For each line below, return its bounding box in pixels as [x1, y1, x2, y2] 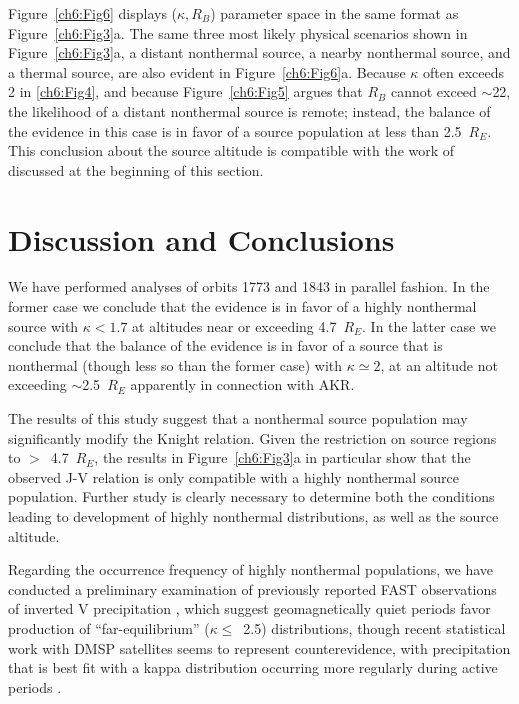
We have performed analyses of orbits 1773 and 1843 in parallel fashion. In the [8, 276, 490, 297]
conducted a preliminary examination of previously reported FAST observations [8, 578, 497, 599]
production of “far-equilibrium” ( [8, 617, 210, 638]
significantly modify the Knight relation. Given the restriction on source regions [8, 427, 497, 448]
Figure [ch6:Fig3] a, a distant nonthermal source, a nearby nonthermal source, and [8, 42, 511, 63]
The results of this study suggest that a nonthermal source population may [8, 408, 468, 429]
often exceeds [423, 61, 504, 82]
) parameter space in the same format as [210, 3, 459, 23]
